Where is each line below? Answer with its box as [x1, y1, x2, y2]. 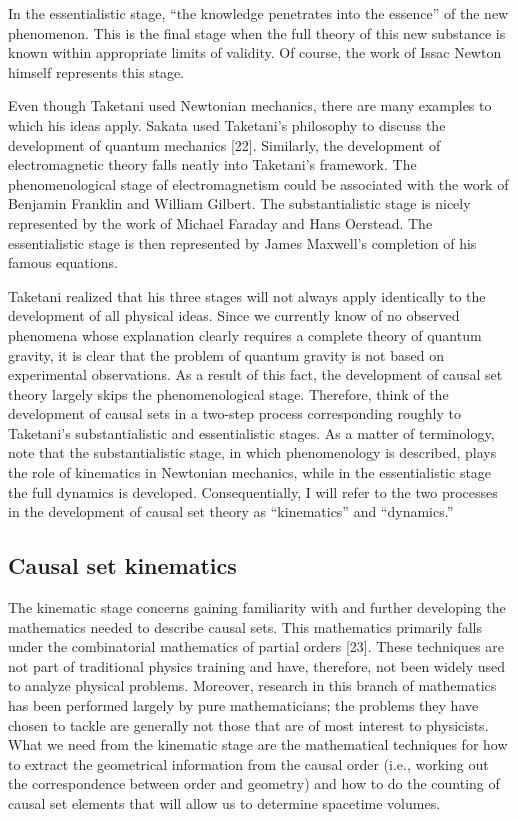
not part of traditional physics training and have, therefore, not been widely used [8, 655, 506, 676]
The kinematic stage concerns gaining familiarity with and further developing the [8, 597, 506, 618]
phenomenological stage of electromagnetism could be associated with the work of [8, 173, 509, 194]
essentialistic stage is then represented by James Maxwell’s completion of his [8, 232, 477, 253]
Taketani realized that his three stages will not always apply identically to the [8, 285, 486, 306]
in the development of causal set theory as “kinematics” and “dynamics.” [8, 501, 454, 522]
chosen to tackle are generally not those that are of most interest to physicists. [8, 714, 489, 735]
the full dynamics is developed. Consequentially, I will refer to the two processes [8, 481, 498, 502]
